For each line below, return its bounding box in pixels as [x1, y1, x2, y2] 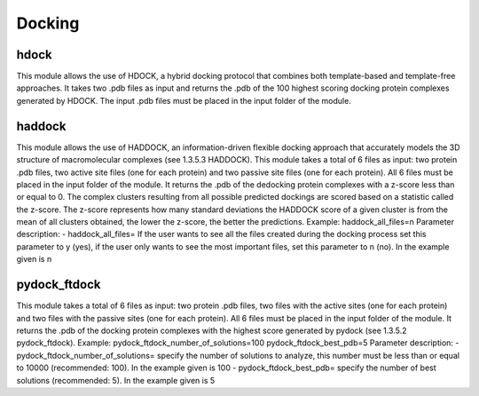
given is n [16, 254, 52, 265]
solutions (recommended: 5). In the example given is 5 [16, 375, 216, 385]
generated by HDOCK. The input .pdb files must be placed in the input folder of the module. [16, 95, 352, 106]
